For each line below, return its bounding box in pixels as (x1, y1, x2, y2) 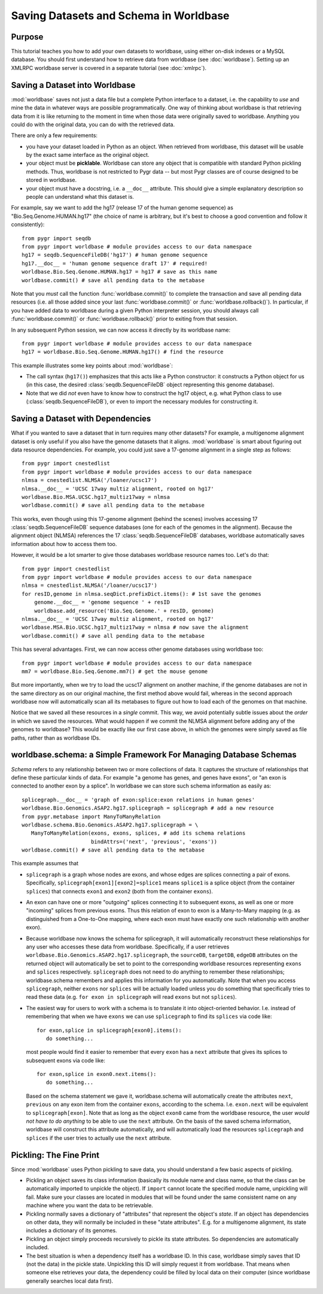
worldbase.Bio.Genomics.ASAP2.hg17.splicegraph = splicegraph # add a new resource (22, 805, 275, 811)
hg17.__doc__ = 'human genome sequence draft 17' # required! (22, 260, 208, 266)
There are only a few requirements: (11, 132, 98, 139)
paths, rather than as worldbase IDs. (11, 734, 101, 741)
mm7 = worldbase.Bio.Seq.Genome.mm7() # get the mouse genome (22, 668, 208, 675)
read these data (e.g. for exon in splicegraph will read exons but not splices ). (26, 993, 237, 1001)
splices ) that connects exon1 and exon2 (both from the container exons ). (26, 887, 214, 895)
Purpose (11, 32, 44, 42)
